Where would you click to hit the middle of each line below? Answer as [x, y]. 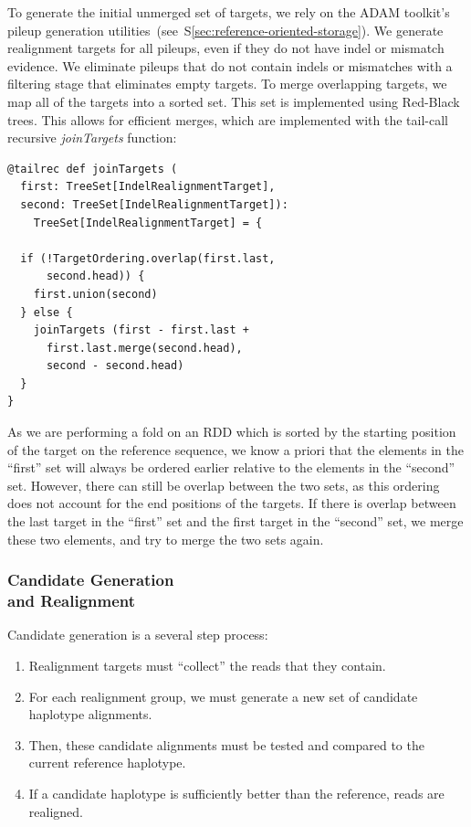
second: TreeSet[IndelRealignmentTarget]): [154, 204]
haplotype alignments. [90, 714]
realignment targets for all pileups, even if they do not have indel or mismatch [226, 48]
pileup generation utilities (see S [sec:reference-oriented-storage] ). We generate [225, 30]
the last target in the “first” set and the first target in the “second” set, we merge [235, 521]
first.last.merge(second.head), [144, 348]
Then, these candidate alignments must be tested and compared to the [226, 744]
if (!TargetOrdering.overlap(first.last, [148, 258]
